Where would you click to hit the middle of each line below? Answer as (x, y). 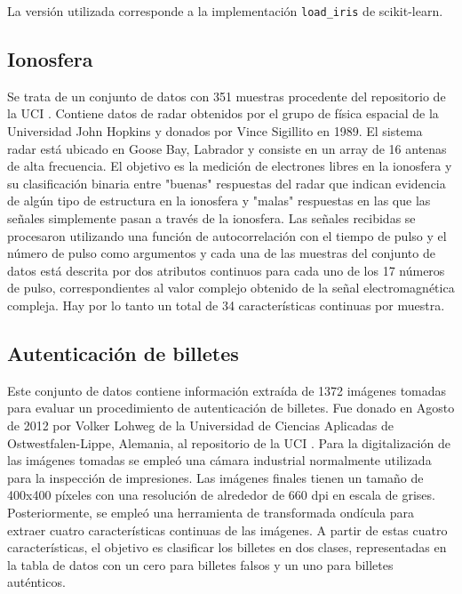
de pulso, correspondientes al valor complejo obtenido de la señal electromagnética (231, 288)
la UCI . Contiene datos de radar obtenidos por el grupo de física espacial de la (223, 113)
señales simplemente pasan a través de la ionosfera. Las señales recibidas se (211, 218)
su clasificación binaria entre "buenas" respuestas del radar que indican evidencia (227, 183)
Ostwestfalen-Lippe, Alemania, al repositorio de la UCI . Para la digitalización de (229, 442)
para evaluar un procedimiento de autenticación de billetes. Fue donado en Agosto (231, 408)
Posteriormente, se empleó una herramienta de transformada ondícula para (211, 512)
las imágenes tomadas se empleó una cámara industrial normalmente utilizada (219, 460)
